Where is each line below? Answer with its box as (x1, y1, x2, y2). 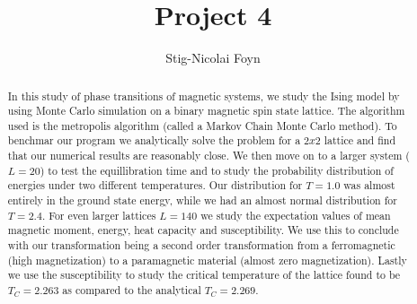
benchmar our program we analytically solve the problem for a (7, 133, 301, 148)
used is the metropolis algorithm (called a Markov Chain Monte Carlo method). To (7, 117, 397, 133)
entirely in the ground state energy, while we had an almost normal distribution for (7, 193, 397, 208)
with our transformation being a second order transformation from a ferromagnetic (7, 238, 395, 253)
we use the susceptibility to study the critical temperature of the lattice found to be (7, 267, 401, 282)
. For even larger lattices (41, 207, 156, 222)
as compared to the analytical (62, 282, 201, 298)
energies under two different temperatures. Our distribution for (7, 178, 303, 193)
